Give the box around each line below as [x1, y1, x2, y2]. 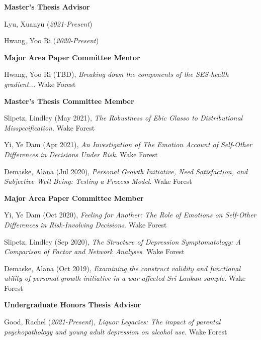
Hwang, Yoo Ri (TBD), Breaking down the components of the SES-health [4, 69, 229, 79]
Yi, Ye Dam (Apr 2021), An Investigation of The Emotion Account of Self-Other [4, 139, 252, 150]
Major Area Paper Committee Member [4, 192, 144, 203]
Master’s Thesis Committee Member [4, 95, 134, 106]
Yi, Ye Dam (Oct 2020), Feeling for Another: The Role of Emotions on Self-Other [4, 209, 256, 220]
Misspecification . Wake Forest [4, 122, 95, 133]
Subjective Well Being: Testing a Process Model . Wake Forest [4, 176, 192, 186]
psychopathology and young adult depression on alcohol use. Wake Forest [4, 326, 227, 336]
